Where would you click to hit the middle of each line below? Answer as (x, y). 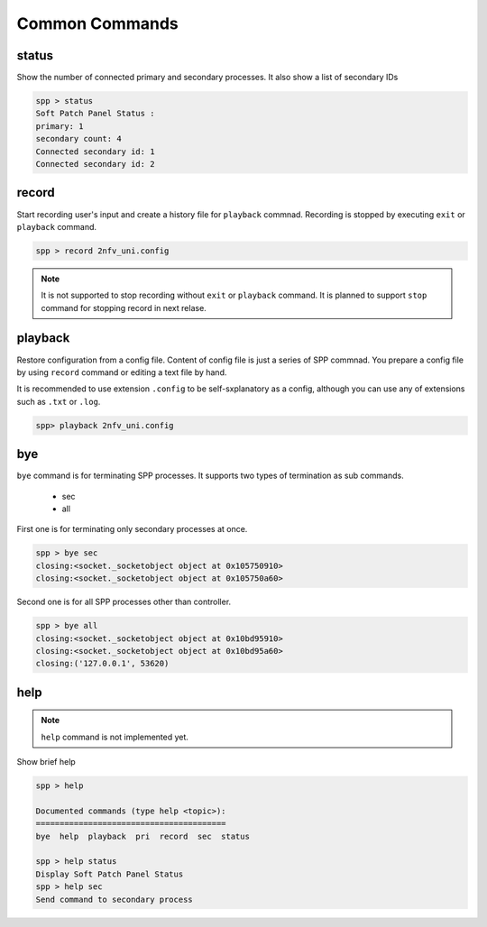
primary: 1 (60, 126)
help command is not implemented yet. (115, 737)
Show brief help (46, 762)
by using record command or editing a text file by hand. (122, 372)
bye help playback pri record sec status (142, 836)
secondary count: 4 (78, 139)
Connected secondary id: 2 (95, 164)
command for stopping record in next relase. (124, 307)
